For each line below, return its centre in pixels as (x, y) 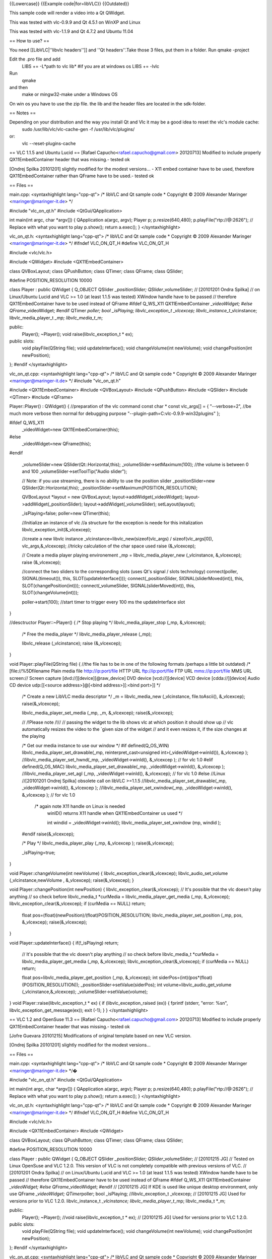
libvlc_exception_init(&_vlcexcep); (57, 530)
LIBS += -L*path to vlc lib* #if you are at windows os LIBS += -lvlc (91, 66)
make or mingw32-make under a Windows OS (70, 94)
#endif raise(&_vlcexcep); (48, 834)
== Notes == (23, 113)
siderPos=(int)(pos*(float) (186, 977)
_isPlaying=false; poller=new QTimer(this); (66, 513)
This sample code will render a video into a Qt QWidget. (67, 13)
